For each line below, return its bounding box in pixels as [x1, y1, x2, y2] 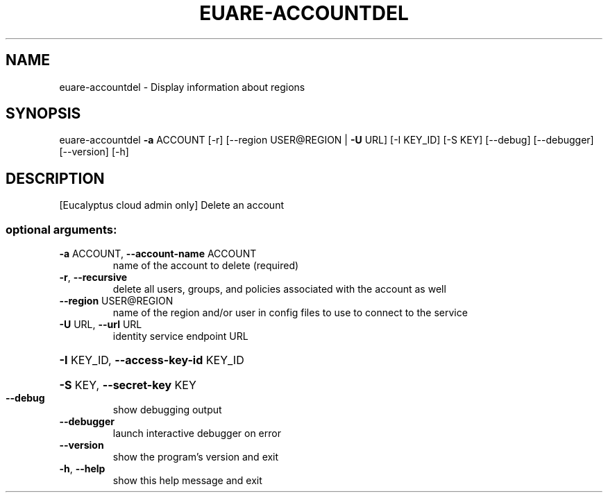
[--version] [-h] [59, 146, 129, 158]
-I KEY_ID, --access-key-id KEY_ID [59, 353, 244, 368]
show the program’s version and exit [112, 451, 279, 463]
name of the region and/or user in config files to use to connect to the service [112, 307, 468, 319]
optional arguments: [6, 222, 117, 237]
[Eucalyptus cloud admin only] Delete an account [59, 199, 284, 212]
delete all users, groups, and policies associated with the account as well [112, 283, 446, 295]
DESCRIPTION [6, 169, 105, 187]
